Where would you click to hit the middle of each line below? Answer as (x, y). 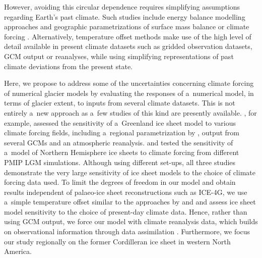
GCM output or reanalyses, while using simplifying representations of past (119, 56)
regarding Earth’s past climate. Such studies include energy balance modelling (125, 16)
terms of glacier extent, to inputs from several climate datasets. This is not (120, 103)
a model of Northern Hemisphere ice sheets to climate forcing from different (122, 152)
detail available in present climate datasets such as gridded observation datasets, (128, 46)
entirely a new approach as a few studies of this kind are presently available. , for (130, 112)
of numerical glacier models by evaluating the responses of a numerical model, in (129, 93)
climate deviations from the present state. (69, 66)
